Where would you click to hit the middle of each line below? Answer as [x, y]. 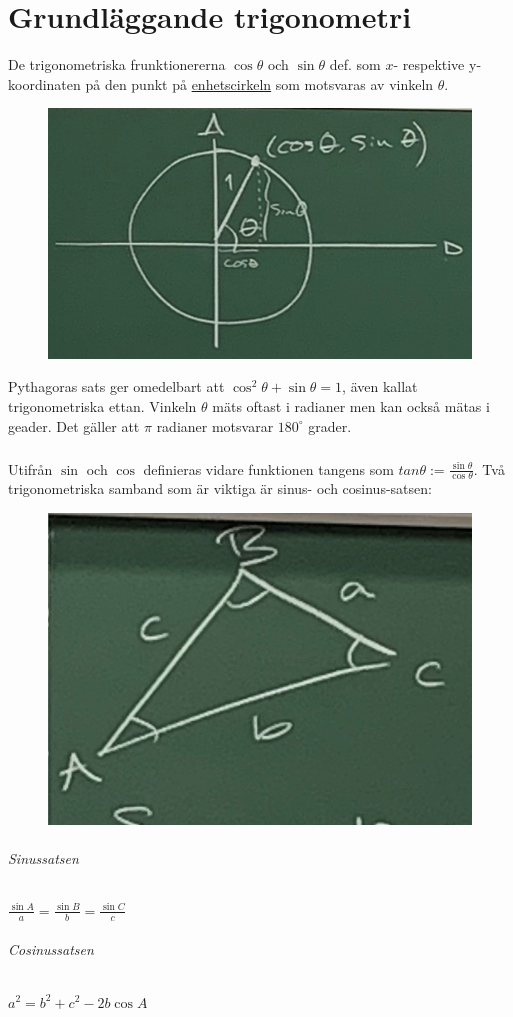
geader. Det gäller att [74, 425]
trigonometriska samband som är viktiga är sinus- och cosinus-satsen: [220, 488]
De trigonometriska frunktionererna [117, 64]
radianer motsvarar [215, 425]
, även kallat [380, 386]
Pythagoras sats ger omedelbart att [116, 386]
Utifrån [30, 468]
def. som [355, 64]
